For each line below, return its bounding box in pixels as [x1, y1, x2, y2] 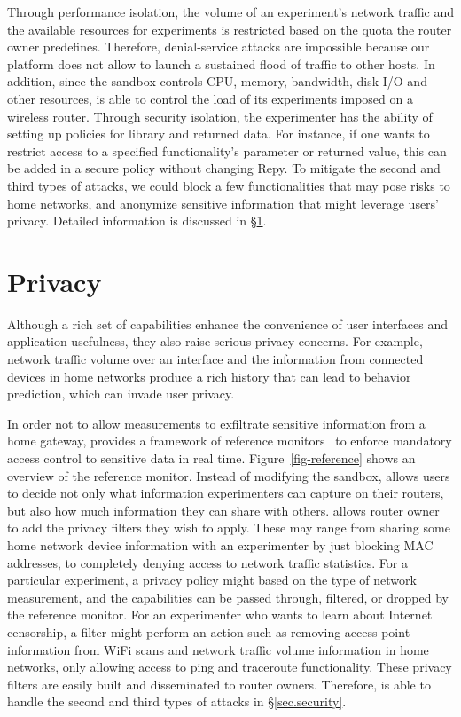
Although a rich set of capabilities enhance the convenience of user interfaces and [7, 314, 449, 333]
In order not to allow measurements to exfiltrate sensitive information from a [7, 414, 426, 432]
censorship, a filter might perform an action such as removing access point [7, 622, 410, 641]
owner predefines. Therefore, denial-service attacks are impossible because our [7, 37, 430, 56]
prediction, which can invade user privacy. [7, 384, 235, 403]
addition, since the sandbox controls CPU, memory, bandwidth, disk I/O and [7, 72, 427, 91]
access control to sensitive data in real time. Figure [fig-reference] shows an [7, 449, 416, 467]
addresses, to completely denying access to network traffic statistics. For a [7, 553, 409, 571]
